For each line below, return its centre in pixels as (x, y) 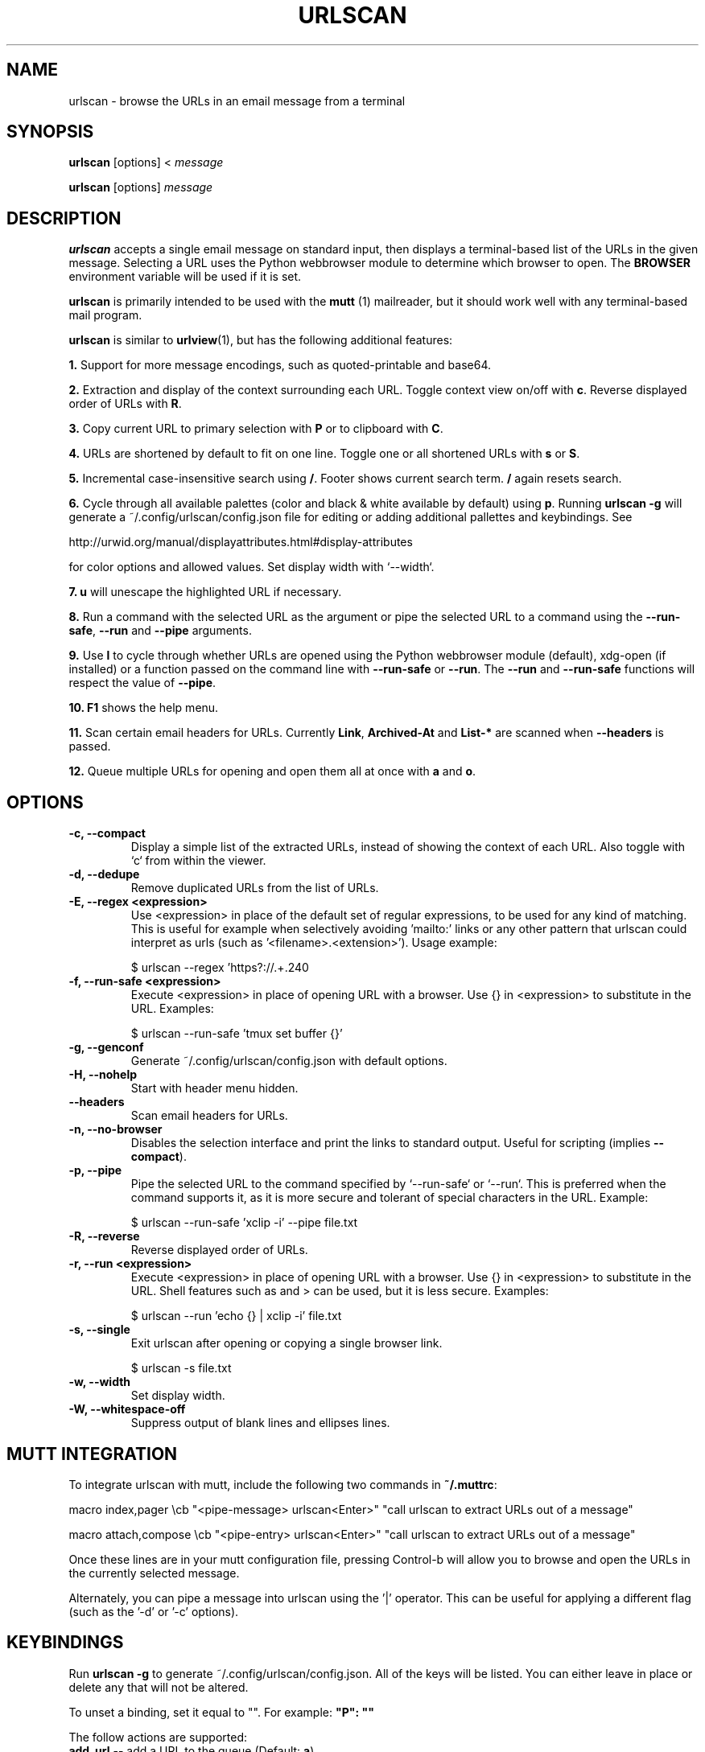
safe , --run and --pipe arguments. (160, 631)
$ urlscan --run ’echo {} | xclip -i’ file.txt (236, 1316)
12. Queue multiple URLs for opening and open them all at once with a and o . (272, 771)
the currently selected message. (154, 1573)
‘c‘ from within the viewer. (198, 861)
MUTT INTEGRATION (92, 1454)
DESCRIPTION (64, 218)
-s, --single (99, 1330)
